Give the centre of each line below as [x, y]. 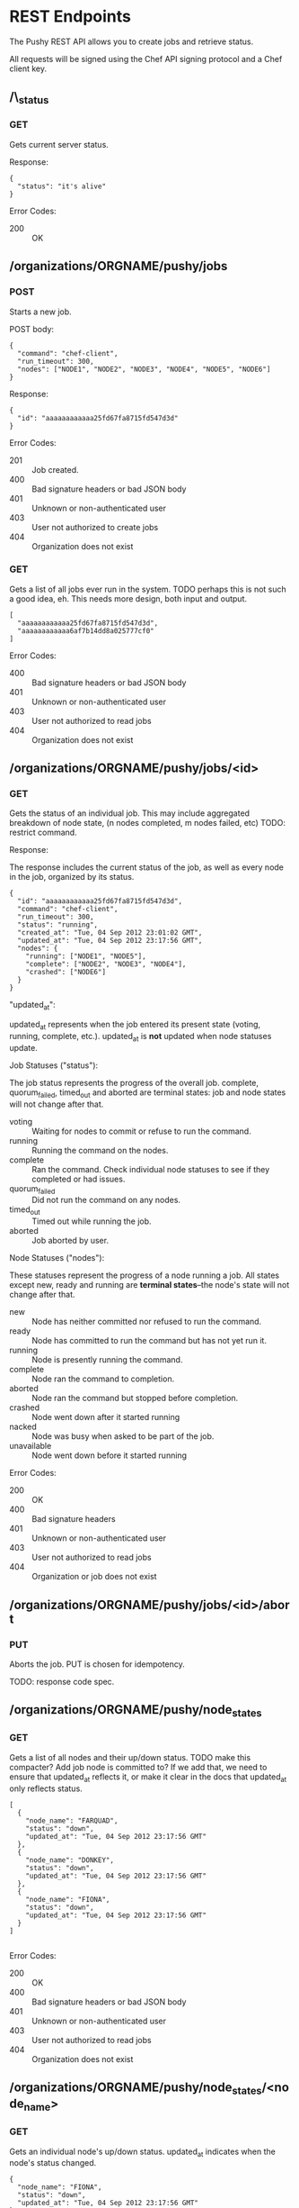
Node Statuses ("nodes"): [57, 1258]
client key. [28, 68]
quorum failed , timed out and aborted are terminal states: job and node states [148, 1093]
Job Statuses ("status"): [54, 1065]
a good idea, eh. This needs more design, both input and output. [128, 598]
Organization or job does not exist [94, 1577]
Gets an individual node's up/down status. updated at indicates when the [142, 2152]
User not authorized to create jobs [95, 527]
